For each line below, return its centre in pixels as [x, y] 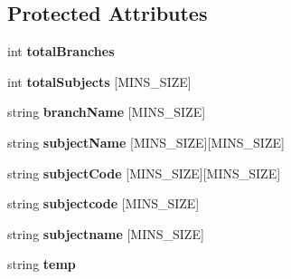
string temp [42, 264]
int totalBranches [61, 51]
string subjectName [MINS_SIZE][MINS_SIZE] [146, 142]
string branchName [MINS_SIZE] [107, 112]
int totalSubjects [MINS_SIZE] [99, 81]
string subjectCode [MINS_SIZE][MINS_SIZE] [144, 173]
